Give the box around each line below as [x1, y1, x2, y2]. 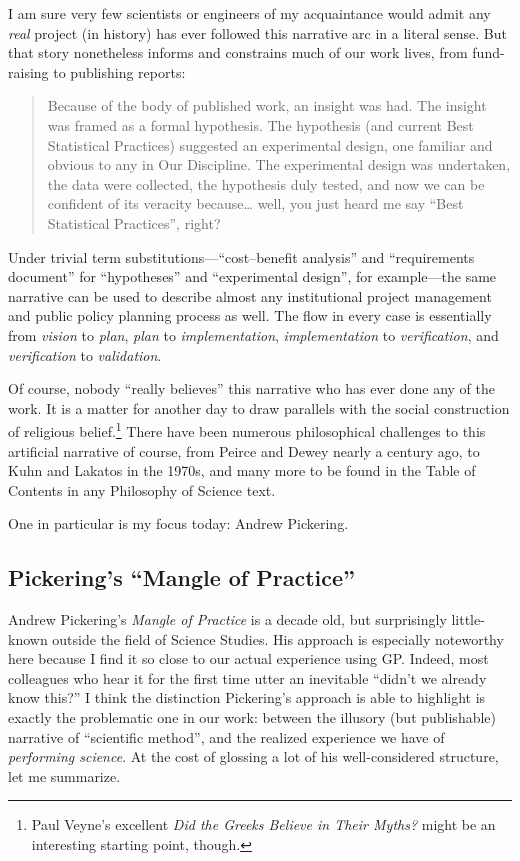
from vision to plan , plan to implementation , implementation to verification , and [8, 324, 499, 345]
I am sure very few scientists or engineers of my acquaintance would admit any [8, 3, 491, 23]
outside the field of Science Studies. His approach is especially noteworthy [52, 628, 504, 649]
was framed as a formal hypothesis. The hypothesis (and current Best [47, 114, 474, 135]
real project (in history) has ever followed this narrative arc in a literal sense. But [8, 22, 507, 43]
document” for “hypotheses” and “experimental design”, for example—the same [8, 266, 497, 287]
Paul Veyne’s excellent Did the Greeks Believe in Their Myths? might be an [31, 814, 496, 835]
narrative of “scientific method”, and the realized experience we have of [8, 726, 445, 747]
